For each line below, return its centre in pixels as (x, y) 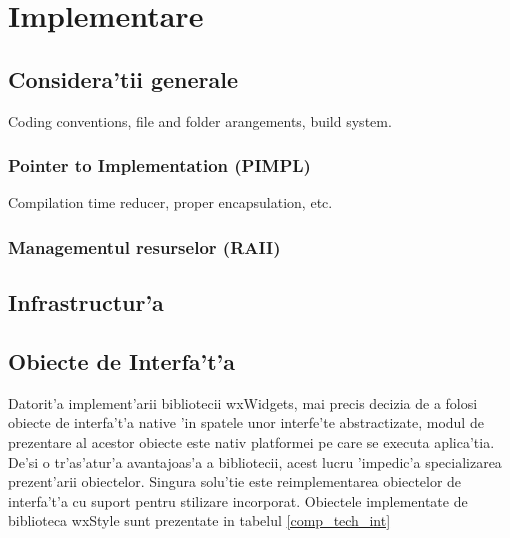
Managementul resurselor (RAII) (144, 246)
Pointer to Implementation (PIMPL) (159, 165)
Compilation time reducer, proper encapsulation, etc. (170, 202)
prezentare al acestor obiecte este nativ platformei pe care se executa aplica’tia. (251, 442)
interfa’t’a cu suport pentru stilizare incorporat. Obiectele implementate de (238, 500)
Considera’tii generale (123, 78)
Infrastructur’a (86, 302)
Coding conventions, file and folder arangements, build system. (200, 120)
